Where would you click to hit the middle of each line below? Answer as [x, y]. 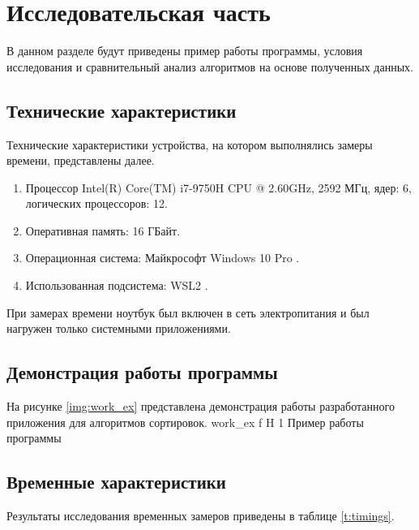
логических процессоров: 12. [96, 203]
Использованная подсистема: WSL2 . [117, 285]
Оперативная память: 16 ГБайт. [103, 230]
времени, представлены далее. [81, 160]
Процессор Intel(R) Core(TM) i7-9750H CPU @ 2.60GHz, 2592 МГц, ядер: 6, [218, 187]
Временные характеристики [116, 482]
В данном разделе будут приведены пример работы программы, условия [185, 51]
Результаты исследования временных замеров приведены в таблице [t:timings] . [201, 516]
